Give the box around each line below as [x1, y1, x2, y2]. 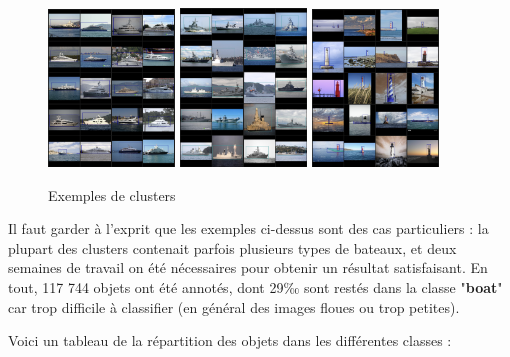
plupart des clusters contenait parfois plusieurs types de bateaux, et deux [8, 237, 457, 258]
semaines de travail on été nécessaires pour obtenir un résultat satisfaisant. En [8, 257, 488, 278]
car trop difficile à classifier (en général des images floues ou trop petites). [8, 296, 460, 317]
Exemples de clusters [48, 184, 176, 205]
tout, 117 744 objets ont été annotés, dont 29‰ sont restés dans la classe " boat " [8, 276, 503, 297]
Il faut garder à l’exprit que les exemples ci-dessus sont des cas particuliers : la [8, 218, 489, 239]
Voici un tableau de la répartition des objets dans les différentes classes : [8, 330, 452, 351]
